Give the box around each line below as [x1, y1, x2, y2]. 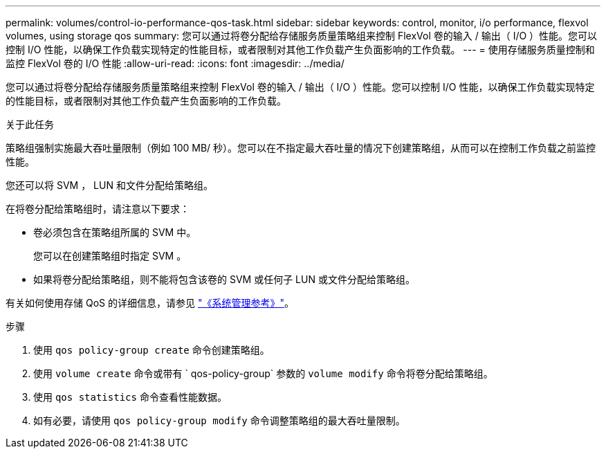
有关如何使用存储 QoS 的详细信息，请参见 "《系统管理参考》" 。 [6, 297, 294, 309]
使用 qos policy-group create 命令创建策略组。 [33, 344, 270, 356]
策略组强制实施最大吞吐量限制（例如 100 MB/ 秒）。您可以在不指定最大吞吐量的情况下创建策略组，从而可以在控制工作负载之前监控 [6, 142, 596, 154]
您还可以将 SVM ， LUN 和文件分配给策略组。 [6, 179, 213, 191]
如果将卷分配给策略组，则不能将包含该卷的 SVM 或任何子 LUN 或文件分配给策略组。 [33, 273, 415, 285]
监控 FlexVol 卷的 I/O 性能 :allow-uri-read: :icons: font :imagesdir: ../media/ [6, 57, 345, 69]
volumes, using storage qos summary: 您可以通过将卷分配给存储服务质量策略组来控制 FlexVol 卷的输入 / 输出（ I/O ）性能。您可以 [6, 30, 598, 42]
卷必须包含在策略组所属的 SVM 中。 [33, 226, 196, 238]
